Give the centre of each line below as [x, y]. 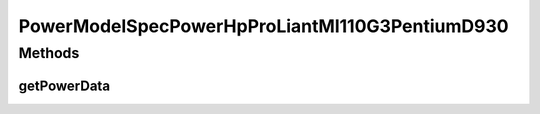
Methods [49, 53]
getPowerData [64, 85]
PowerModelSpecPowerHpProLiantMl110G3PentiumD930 [263, 26]
